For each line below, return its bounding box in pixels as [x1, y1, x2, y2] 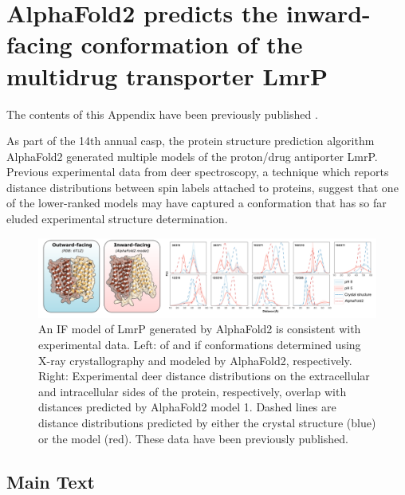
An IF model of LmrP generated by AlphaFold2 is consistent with [38, 320, 361, 337]
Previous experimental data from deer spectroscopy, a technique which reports [6, 163, 389, 180]
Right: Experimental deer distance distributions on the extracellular [38, 367, 370, 384]
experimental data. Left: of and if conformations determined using [38, 336, 361, 353]
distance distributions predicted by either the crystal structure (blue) [38, 414, 376, 431]
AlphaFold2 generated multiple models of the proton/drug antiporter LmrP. [6, 147, 378, 164]
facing [6, 28, 73, 61]
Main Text [6, 469, 95, 493]
